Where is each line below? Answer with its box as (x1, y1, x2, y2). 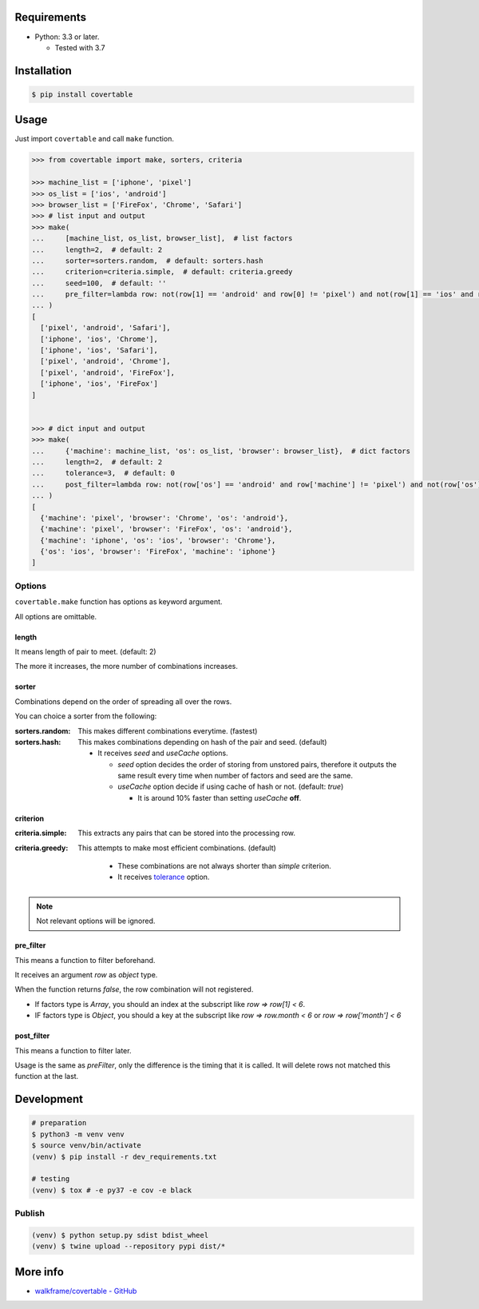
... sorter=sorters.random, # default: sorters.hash (31, 256, 263, 265)
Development (14, 1092, 84, 1106)
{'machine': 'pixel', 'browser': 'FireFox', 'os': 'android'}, (40, 524, 293, 534)
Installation (14, 64, 72, 78)
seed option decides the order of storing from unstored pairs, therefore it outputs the (117, 759, 397, 769)
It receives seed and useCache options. (97, 748, 228, 758)
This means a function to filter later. (14, 1045, 132, 1055)
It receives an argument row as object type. (14, 970, 158, 979)
